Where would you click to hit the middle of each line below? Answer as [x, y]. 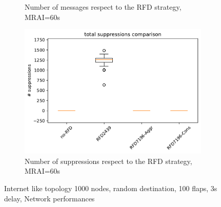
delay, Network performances [49, 198]
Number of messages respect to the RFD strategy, [103, 7]
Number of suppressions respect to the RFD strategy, [108, 161]
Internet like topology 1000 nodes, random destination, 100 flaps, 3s [111, 188]
